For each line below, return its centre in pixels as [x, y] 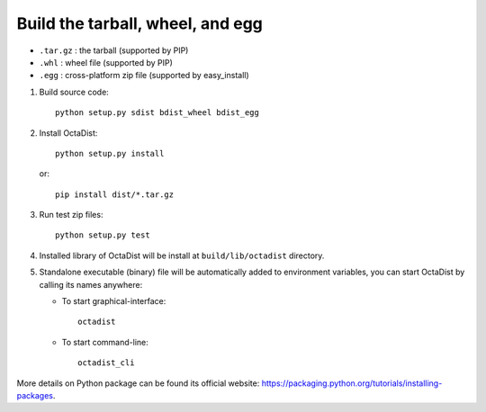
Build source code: [74, 92]
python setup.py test [103, 235]
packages [35, 395]
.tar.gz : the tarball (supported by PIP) [114, 50]
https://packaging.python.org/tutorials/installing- [352, 383]
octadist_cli [106, 363]
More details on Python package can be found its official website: [138, 383]
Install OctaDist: [68, 133]
